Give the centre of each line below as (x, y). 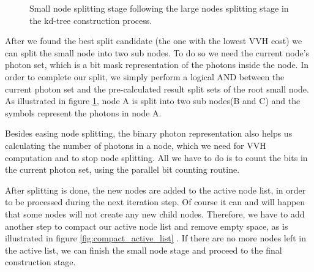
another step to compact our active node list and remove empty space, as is (147, 226)
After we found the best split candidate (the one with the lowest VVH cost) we (154, 41)
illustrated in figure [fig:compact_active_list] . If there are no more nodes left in (156, 238)
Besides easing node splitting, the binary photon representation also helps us (149, 133)
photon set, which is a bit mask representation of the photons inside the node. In (157, 65)
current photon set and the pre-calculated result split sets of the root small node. (157, 89)
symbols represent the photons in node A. (83, 112)
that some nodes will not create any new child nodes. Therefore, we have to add (155, 213)
